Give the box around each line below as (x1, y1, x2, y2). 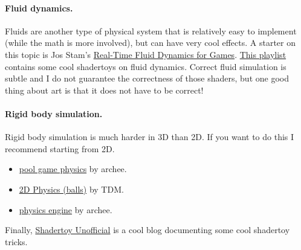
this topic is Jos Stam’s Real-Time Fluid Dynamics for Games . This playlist (5, 48, 286, 60)
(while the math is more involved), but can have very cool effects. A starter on (5, 36, 296, 49)
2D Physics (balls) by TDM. (19, 182, 124, 195)
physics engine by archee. (19, 203, 112, 216)
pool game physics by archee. (19, 162, 127, 175)
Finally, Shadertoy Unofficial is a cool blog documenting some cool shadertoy (5, 223, 290, 236)
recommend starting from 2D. (5, 142, 115, 155)
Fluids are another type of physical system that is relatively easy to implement (5, 24, 297, 37)
